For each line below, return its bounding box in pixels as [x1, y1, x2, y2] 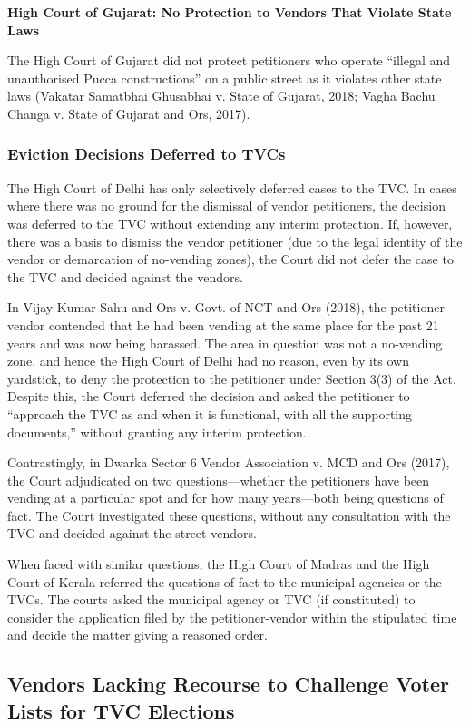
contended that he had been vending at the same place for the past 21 [48, 315, 439, 334]
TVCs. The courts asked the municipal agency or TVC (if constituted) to [7, 590, 416, 609]
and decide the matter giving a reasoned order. [7, 625, 268, 644]
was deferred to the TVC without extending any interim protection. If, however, [7, 213, 453, 232]
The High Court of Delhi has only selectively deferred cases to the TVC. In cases [7, 178, 457, 197]
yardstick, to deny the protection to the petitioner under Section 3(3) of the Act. [7, 368, 456, 388]
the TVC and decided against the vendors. [7, 267, 243, 286]
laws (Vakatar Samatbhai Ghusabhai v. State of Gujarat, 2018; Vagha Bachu [7, 86, 436, 105]
